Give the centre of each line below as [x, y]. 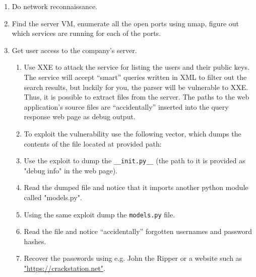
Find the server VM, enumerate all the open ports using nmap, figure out [125, 23]
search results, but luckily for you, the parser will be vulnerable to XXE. [136, 87]
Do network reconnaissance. [54, 6]
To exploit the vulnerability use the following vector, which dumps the [133, 133]
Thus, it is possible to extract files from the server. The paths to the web [137, 97]
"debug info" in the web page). [71, 170]
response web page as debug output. [80, 117]
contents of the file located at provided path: [93, 143]
